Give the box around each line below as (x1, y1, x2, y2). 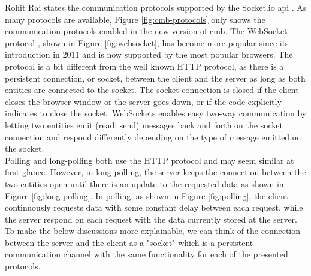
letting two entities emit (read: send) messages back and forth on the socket (5, 118, 283, 131)
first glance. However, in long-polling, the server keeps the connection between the (5, 166, 306, 178)
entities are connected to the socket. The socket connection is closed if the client (5, 83, 299, 96)
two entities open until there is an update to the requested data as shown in (5, 177, 284, 190)
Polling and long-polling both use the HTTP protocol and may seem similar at (5, 154, 294, 166)
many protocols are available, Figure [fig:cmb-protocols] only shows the (5, 13, 265, 25)
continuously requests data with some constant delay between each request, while (5, 201, 303, 214)
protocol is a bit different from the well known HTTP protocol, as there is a (5, 59, 284, 72)
